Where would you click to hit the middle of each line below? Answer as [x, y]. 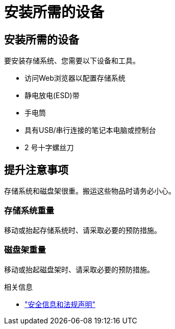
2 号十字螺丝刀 [49, 148]
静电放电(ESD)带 [52, 96]
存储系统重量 [29, 211]
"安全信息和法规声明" [60, 304]
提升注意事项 [36, 170]
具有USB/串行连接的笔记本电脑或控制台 [90, 130]
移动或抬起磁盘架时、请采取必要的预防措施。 [79, 269]
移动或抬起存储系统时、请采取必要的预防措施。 [83, 230]
